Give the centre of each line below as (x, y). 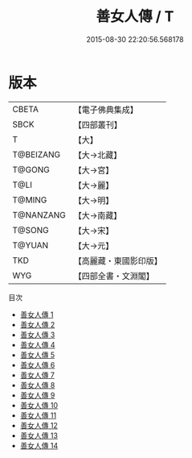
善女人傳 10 (39, 405)
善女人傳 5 (37, 355)
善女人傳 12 (39, 425)
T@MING (30, 200)
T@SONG (31, 230)
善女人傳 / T (135, 17)
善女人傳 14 (39, 445)
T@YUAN (31, 245)
